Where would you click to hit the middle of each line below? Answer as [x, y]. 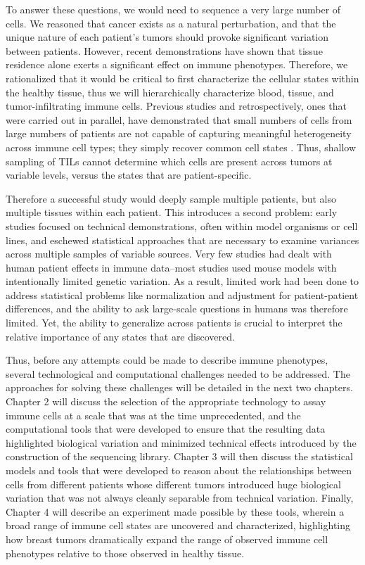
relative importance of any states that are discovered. [120, 336]
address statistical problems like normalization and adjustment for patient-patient [182, 294]
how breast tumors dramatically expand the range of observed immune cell [167, 539]
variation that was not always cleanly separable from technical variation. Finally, [180, 498]
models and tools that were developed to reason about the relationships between [179, 470]
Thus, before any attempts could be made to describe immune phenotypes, [167, 360]
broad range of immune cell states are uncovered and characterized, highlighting [178, 525]
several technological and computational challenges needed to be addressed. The [178, 373]
